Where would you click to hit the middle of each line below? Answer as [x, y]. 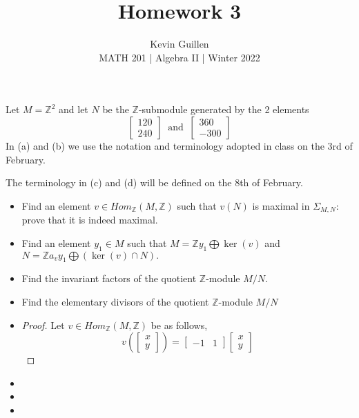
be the [116, 109]
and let [74, 109]
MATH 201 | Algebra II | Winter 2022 [179, 57]
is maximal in [281, 205]
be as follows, [179, 325]
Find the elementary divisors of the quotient [115, 301]
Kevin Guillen [179, 44]
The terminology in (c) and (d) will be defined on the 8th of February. [154, 182]
